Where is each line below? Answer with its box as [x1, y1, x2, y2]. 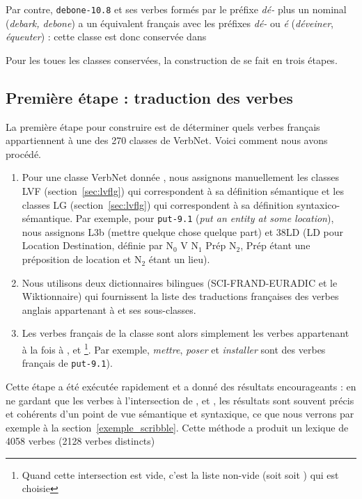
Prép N [205, 238, 237, 253]
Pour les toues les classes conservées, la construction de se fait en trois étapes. [6, 52, 338, 67]
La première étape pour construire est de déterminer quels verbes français [6, 119, 320, 134]
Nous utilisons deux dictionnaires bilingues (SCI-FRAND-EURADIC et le [22, 275, 338, 290]
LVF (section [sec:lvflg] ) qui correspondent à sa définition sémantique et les [22, 184, 344, 198]
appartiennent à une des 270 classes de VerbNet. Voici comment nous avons [6, 133, 328, 148]
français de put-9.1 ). [22, 356, 113, 370]
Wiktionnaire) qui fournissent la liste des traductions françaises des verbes [22, 289, 339, 303]
